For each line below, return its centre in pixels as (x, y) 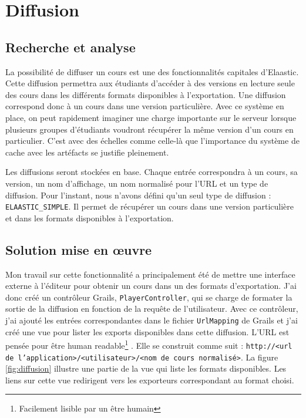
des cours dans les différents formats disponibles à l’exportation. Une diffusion (146, 94)
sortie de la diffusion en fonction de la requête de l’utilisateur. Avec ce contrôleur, (152, 309)
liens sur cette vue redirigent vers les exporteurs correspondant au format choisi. (150, 380)
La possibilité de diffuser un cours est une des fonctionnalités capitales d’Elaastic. (152, 71)
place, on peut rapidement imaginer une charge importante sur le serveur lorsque (151, 117)
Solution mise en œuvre (79, 249)
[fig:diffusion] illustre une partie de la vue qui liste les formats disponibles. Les (146, 368)
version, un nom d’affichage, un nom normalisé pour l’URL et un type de (137, 183)
